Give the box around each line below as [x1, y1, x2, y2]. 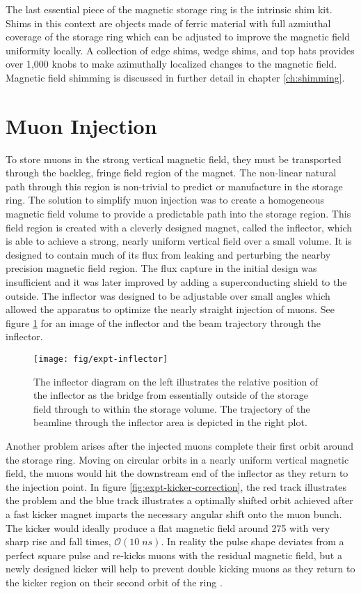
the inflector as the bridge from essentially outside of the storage [33, 388, 308, 402]
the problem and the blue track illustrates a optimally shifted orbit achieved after [6, 493, 353, 508]
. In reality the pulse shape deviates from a [161, 534, 344, 549]
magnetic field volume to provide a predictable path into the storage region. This [6, 206, 351, 221]
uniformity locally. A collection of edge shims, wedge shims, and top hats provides [6, 43, 355, 57]
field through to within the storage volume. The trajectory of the [33, 401, 310, 416]
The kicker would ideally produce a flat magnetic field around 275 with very [6, 520, 330, 535]
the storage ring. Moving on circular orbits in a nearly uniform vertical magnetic [6, 452, 349, 466]
